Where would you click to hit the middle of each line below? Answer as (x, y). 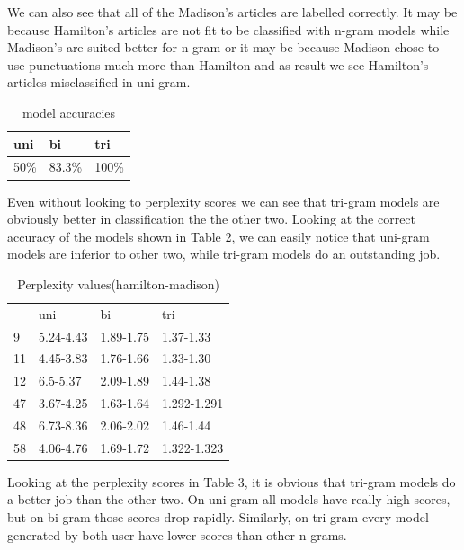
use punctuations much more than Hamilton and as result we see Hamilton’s (218, 64)
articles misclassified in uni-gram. (99, 82)
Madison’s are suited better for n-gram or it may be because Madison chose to (223, 47)
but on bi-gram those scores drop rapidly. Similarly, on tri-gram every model (218, 517)
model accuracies (69, 112)
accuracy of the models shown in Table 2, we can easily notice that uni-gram (219, 236)
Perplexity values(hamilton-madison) (119, 284)
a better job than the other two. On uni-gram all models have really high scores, (229, 499)
